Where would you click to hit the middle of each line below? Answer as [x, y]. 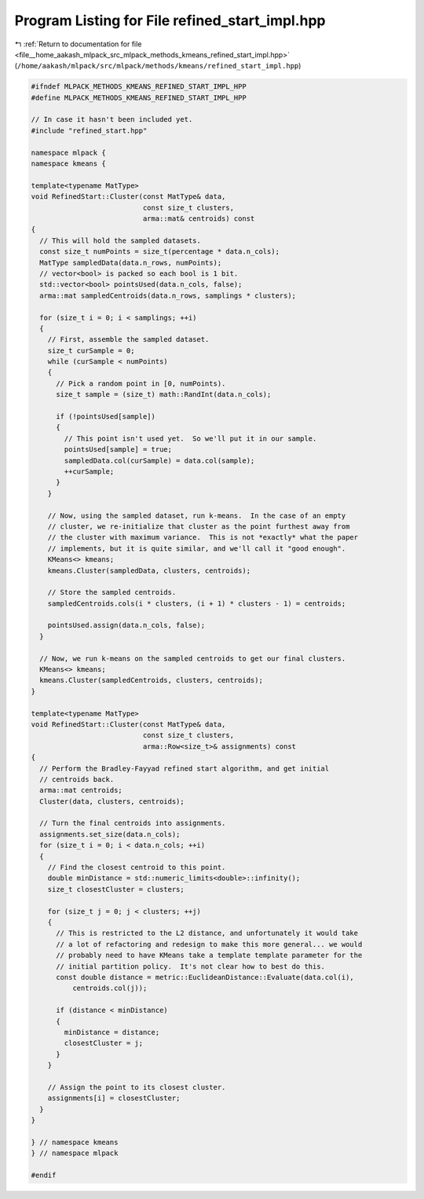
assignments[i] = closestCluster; [114, 1098]
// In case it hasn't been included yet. [112, 119]
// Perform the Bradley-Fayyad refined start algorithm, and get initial [185, 768]
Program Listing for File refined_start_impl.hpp [170, 20]
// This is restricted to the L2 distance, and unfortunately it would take [207, 933]
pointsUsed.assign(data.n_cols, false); [126, 625]
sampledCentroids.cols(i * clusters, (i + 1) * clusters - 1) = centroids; [197, 603]
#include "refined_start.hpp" [89, 130]
